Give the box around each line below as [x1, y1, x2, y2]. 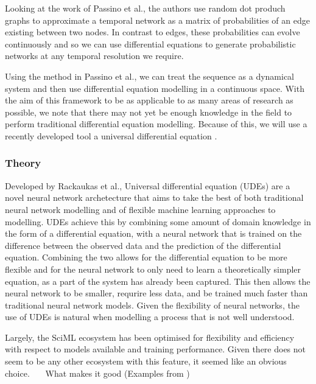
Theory [5, 155, 41, 170]
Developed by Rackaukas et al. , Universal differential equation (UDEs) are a [5, 179, 290, 192]
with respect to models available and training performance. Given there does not [5, 343, 306, 355]
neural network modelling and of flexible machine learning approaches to [5, 203, 276, 215]
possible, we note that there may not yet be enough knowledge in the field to [5, 105, 292, 118]
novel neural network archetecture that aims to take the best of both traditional [5, 191, 304, 204]
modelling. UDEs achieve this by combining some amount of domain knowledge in [5, 215, 311, 228]
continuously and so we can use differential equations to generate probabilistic [5, 37, 296, 50]
